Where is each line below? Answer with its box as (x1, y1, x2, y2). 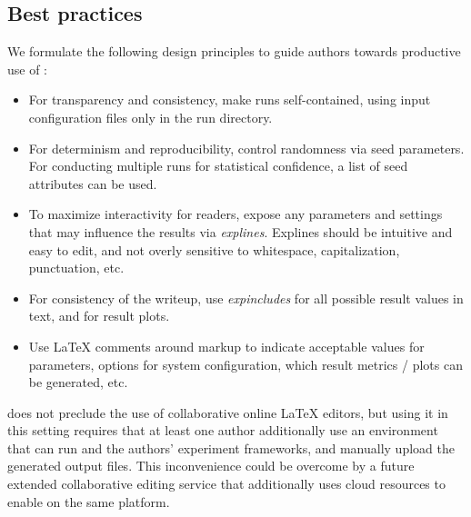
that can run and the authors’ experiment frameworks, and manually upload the (7, 438, 455, 457)
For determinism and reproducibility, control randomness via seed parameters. (28, 138, 465, 157)
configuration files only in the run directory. (28, 107, 273, 126)
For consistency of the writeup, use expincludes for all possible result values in (28, 288, 464, 307)
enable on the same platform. (7, 492, 170, 511)
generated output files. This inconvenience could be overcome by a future (7, 456, 415, 475)
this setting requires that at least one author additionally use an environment (7, 421, 438, 440)
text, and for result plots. (28, 306, 170, 325)
